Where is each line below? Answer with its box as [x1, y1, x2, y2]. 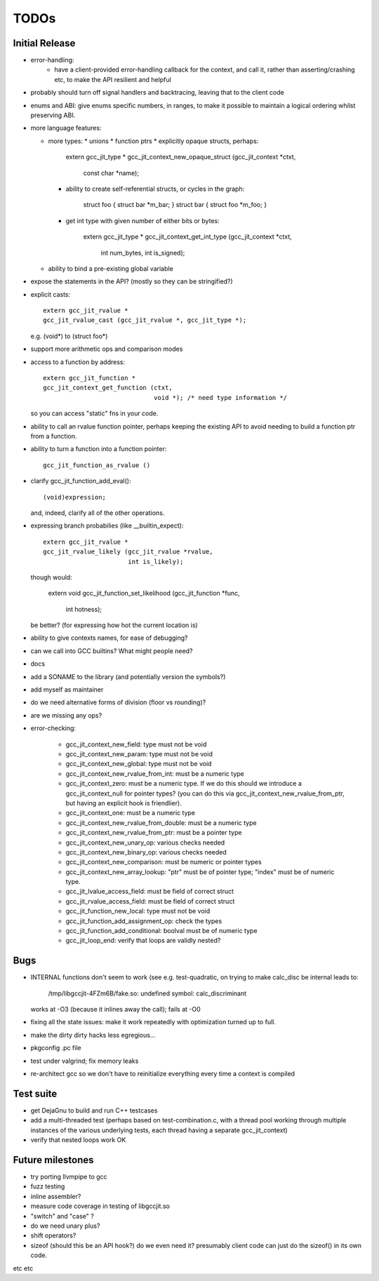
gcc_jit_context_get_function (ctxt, [43, 384, 173, 392]
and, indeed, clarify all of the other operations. [30, 509, 165, 517]
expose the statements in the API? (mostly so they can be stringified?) [30, 277, 233, 286]
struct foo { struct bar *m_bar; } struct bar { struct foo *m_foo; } [83, 201, 267, 209]
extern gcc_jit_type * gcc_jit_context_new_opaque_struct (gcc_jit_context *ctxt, [65, 153, 296, 161]
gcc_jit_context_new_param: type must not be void [65, 749, 213, 758]
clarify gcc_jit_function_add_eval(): [30, 477, 131, 485]
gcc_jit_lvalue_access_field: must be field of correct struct [65, 887, 234, 896]
